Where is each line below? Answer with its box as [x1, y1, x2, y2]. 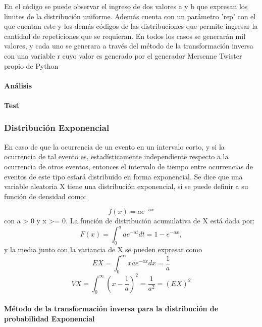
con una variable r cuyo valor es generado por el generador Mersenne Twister [4, 50, 242, 61]
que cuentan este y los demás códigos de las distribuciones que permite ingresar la [4, 21, 258, 31]
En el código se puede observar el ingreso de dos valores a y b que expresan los [4, 1, 248, 11]
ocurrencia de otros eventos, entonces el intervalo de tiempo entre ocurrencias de [4, 161, 253, 171]
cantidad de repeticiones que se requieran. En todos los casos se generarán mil [4, 30, 246, 41]
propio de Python [4, 60, 59, 71]
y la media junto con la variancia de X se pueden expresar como [4, 244, 202, 255]
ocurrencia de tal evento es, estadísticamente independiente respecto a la [4, 151, 229, 162]
